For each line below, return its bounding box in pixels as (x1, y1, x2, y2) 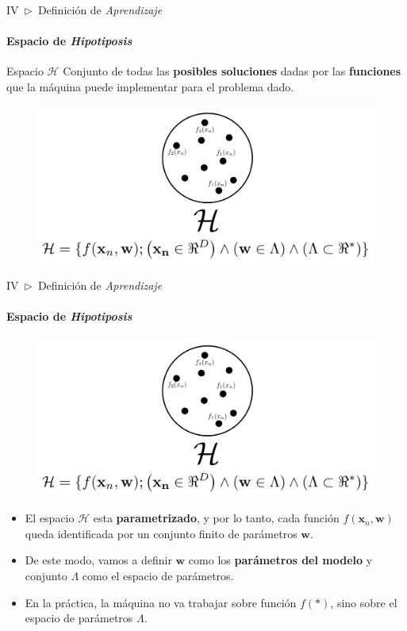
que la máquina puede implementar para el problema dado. (6, 78, 294, 94)
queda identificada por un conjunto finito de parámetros (25, 525, 298, 541)
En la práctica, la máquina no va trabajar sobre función (25, 594, 297, 610)
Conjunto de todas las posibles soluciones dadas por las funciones (63, 63, 401, 79)
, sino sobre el (330, 594, 397, 610)
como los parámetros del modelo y (188, 552, 373, 568)
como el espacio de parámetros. (82, 567, 234, 583)
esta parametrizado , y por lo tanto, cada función (93, 510, 340, 526)
